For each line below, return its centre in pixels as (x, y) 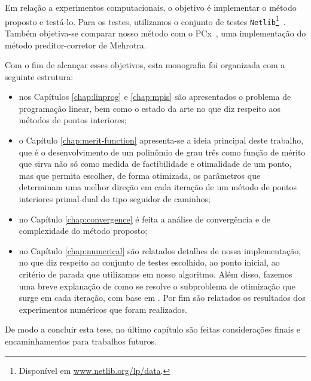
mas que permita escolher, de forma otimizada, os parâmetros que (140, 175)
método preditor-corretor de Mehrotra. (76, 45)
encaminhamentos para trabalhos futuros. (81, 341)
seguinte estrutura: (39, 76)
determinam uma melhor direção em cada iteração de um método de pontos (158, 187)
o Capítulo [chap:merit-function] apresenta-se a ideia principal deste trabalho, (161, 140)
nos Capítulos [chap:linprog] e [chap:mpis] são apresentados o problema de (155, 97)
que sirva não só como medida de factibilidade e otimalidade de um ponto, (155, 164)
